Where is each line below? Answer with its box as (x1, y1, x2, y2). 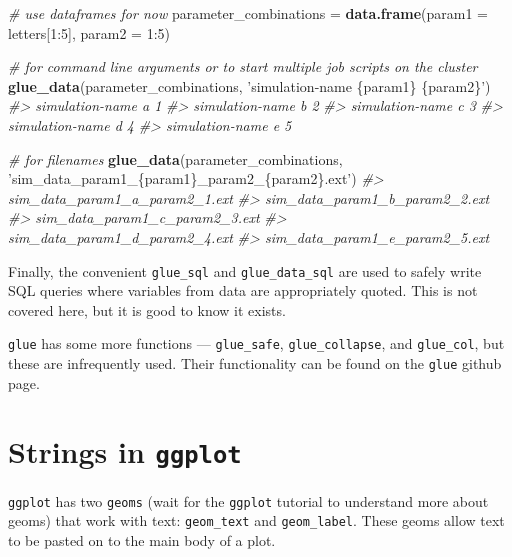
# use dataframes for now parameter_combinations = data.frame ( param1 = (8, 3, 488, 23)
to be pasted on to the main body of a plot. (8, 529, 276, 550)
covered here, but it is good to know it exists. (8, 299, 286, 320)
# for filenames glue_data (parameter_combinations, (8, 148, 343, 169)
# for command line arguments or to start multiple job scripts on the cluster (8, 56, 478, 77)
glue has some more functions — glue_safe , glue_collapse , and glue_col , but (8, 333, 505, 354)
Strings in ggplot (8, 431, 242, 472)
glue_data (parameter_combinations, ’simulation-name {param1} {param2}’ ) (8, 75, 491, 96)
